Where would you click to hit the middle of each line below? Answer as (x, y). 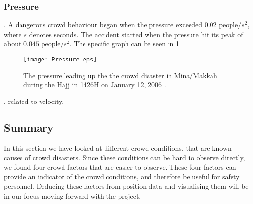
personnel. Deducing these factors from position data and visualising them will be (126, 186)
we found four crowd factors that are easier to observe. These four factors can (120, 167)
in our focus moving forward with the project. (73, 195)
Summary (29, 127)
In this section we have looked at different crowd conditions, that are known (118, 148)
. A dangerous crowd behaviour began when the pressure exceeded (103, 25)
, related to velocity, (34, 101)
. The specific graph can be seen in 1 (124, 44)
